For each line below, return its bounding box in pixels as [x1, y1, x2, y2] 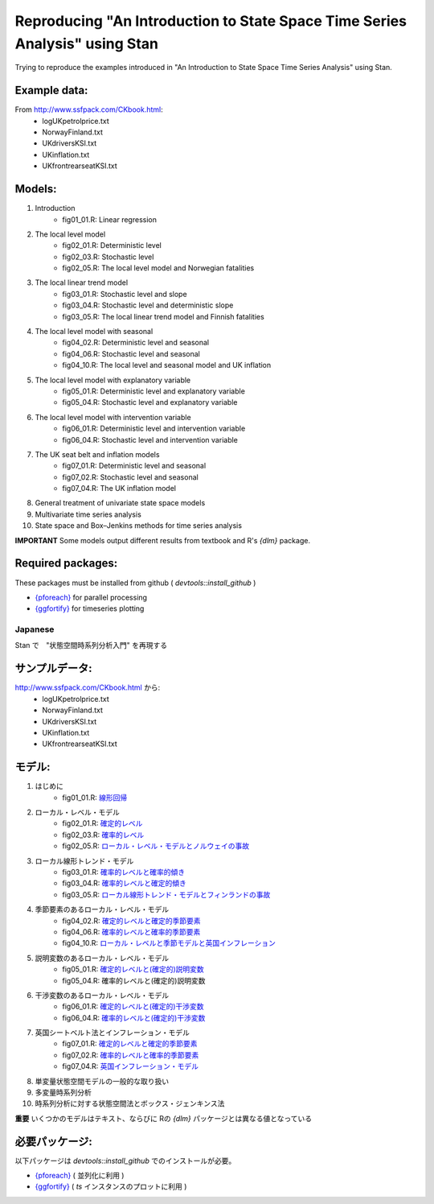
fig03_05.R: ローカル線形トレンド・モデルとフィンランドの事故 [62, 889, 271, 899]
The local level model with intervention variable [35, 412, 192, 422]
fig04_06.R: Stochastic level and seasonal [62, 348, 200, 358]
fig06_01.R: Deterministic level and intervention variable [62, 423, 246, 434]
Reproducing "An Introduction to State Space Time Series [14, 12, 407, 30]
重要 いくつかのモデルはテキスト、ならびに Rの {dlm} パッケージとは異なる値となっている [14, 1113, 313, 1123]
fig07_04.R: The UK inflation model [62, 484, 177, 493]
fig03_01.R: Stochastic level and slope [62, 289, 188, 299]
